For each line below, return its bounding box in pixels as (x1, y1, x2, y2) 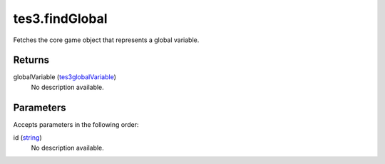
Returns (13, 54, 50, 66)
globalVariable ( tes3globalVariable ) (13, 73, 117, 81)
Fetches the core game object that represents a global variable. (13, 36, 200, 44)
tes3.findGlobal (13, 11, 108, 26)
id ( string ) (13, 133, 42, 142)
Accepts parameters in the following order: (13, 120, 139, 128)
